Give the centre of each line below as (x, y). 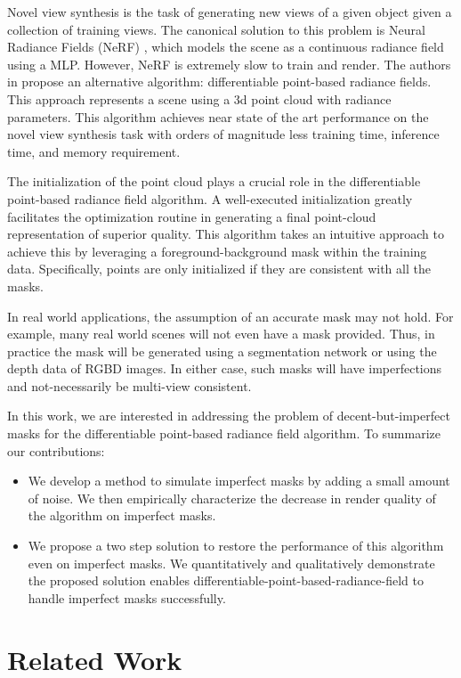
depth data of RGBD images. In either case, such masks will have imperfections (225, 368)
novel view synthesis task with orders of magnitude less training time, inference (223, 134)
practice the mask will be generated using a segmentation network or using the (222, 351)
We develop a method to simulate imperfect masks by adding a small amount (239, 481)
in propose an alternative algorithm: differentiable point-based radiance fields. (219, 82)
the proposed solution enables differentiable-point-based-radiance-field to (226, 580)
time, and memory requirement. (94, 151)
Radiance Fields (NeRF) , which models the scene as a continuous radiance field (226, 47)
